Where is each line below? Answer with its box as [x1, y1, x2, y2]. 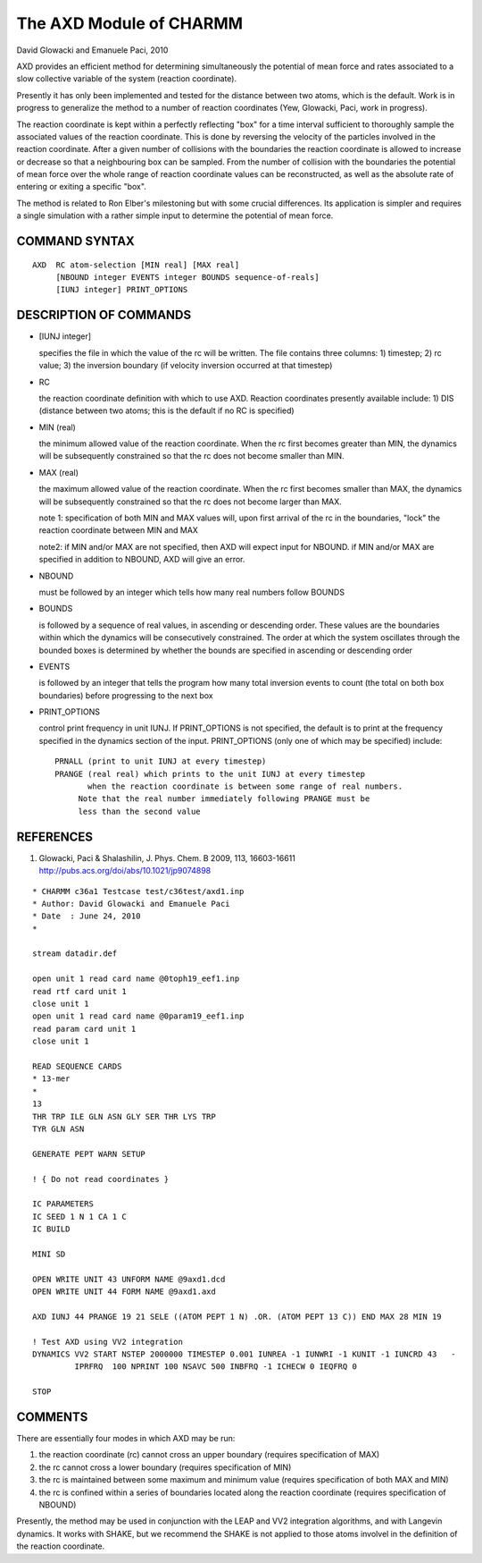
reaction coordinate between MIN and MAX [38, 525, 198, 536]
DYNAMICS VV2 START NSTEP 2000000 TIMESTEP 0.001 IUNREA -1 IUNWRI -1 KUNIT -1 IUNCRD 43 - [32, 1348, 456, 1359]
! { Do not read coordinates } [32, 1174, 170, 1184]
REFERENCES [16, 829, 94, 844]
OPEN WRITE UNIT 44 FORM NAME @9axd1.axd [32, 1287, 216, 1297]
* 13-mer [32, 1074, 71, 1084]
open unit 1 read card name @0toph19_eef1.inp [32, 974, 240, 984]
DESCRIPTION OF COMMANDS [16, 308, 192, 323]
